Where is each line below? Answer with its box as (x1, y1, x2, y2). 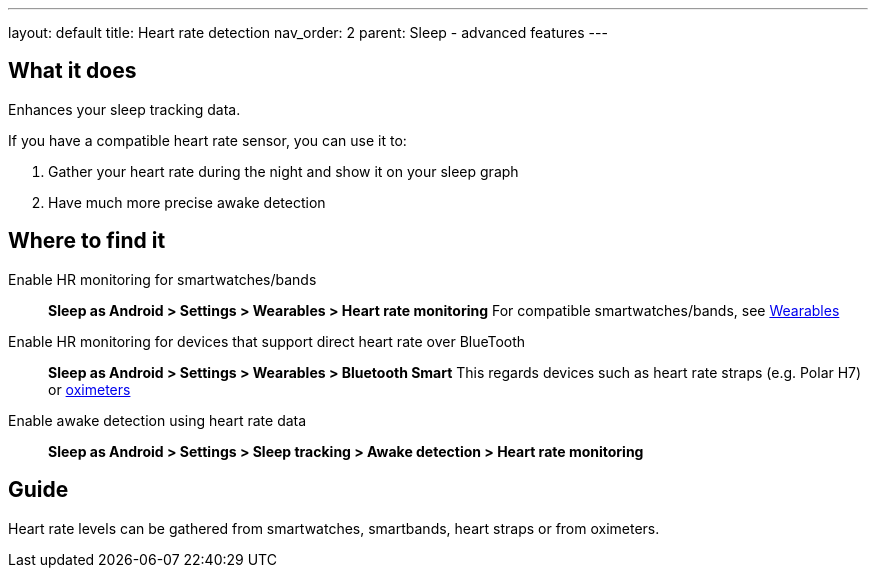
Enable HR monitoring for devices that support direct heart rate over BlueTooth (8, 332, 526, 350)
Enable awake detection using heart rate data (8, 411, 307, 429)
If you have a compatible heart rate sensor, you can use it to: (8, 131, 407, 149)
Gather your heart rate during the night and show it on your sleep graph (48, 162, 519, 180)
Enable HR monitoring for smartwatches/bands (8, 270, 317, 288)
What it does (8, 58, 137, 84)
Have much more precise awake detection (48, 193, 326, 211)
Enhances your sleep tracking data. (8, 100, 241, 118)
